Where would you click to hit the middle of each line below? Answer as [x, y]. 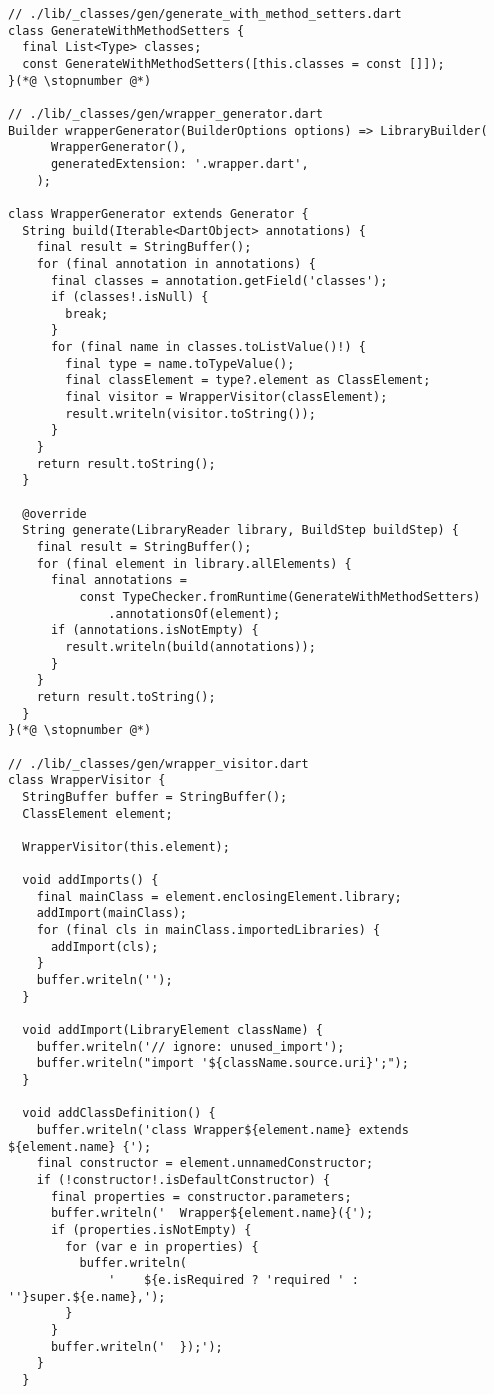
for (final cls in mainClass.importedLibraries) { [208, 930]
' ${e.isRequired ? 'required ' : [233, 1279]
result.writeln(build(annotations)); [190, 646]
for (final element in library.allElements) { [194, 563]
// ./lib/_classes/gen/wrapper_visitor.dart [158, 763]
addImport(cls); [104, 946]
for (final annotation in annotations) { [176, 263]
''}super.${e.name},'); [87, 1296]
